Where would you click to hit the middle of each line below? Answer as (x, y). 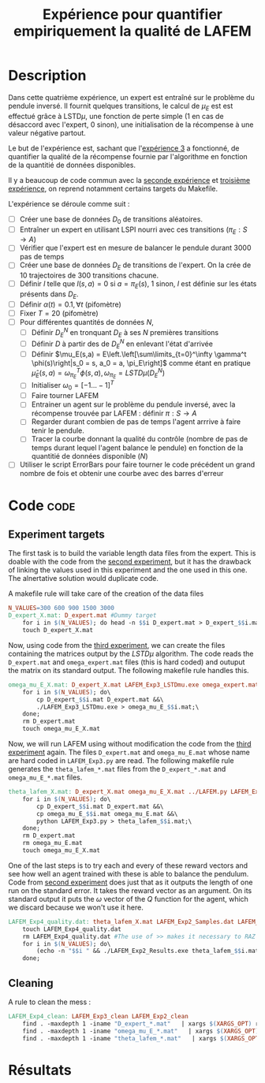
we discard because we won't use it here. (76, 907)
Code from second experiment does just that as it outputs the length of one (131, 882)
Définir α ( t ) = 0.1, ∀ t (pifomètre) (71, 304)
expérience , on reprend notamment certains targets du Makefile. (113, 188)
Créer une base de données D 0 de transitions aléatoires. (111, 220)
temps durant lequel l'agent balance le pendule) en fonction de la (137, 448)
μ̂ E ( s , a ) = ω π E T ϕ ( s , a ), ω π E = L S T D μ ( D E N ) (98, 373)
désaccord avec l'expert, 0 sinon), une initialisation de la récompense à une (131, 125)
